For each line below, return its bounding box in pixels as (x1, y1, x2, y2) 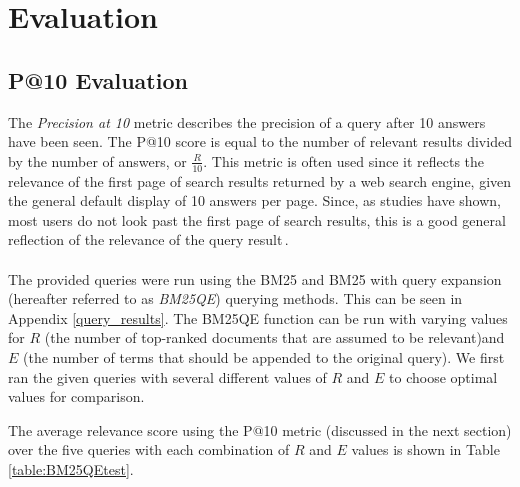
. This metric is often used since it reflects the (203, 150, 485, 171)
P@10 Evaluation (8, 64, 188, 95)
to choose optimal (389, 366, 498, 387)
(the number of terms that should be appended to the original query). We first (23, 346, 505, 367)
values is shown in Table (351, 439, 500, 460)
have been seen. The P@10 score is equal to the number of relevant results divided (8, 131, 512, 152)
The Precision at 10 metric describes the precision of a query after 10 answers (8, 111, 486, 132)
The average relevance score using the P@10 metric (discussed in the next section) (8, 419, 512, 440)
